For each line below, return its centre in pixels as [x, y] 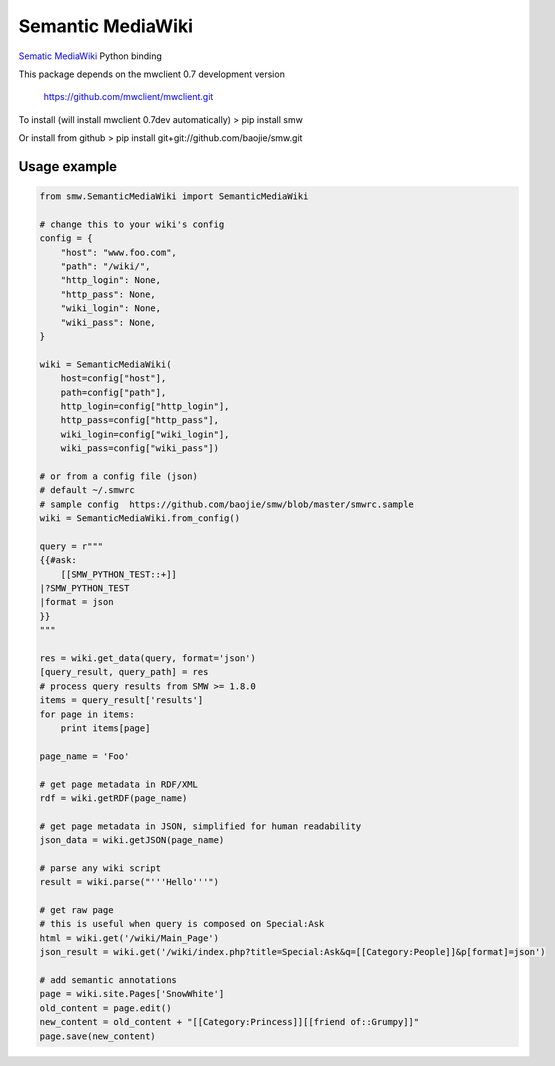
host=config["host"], [113, 378]
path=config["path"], [113, 392]
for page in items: [87, 714]
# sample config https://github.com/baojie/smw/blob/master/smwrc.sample [227, 504]
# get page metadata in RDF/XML [119, 784]
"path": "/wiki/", [105, 266]
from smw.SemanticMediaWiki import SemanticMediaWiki [174, 196]
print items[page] [105, 728]
